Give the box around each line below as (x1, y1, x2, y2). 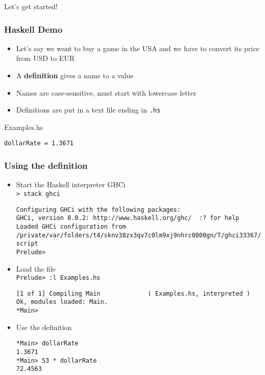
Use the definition (16, 321, 72, 332)
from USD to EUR (16, 53, 75, 63)
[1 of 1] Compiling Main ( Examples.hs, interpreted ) (16, 290, 250, 297)
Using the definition (4, 159, 88, 172)
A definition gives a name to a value (16, 70, 134, 80)
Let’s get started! (4, 1, 58, 11)
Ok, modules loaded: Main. (16, 298, 108, 306)
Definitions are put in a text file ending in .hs (16, 104, 161, 115)
